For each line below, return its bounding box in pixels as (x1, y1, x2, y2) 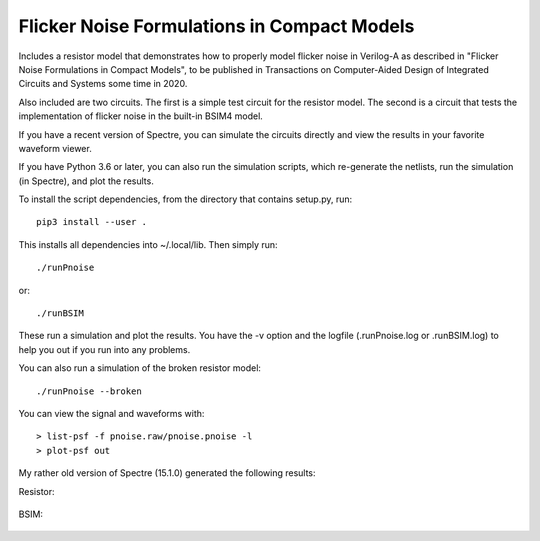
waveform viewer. (18, 142, 92, 154)
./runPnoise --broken (36, 385, 142, 397)
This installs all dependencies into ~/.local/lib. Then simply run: (18, 238, 279, 250)
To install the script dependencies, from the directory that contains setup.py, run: (18, 193, 353, 205)
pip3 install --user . (36, 216, 148, 228)
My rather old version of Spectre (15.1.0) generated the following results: (18, 467, 316, 479)
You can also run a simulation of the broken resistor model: (18, 362, 262, 374)
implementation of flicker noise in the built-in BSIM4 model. (18, 110, 264, 122)
